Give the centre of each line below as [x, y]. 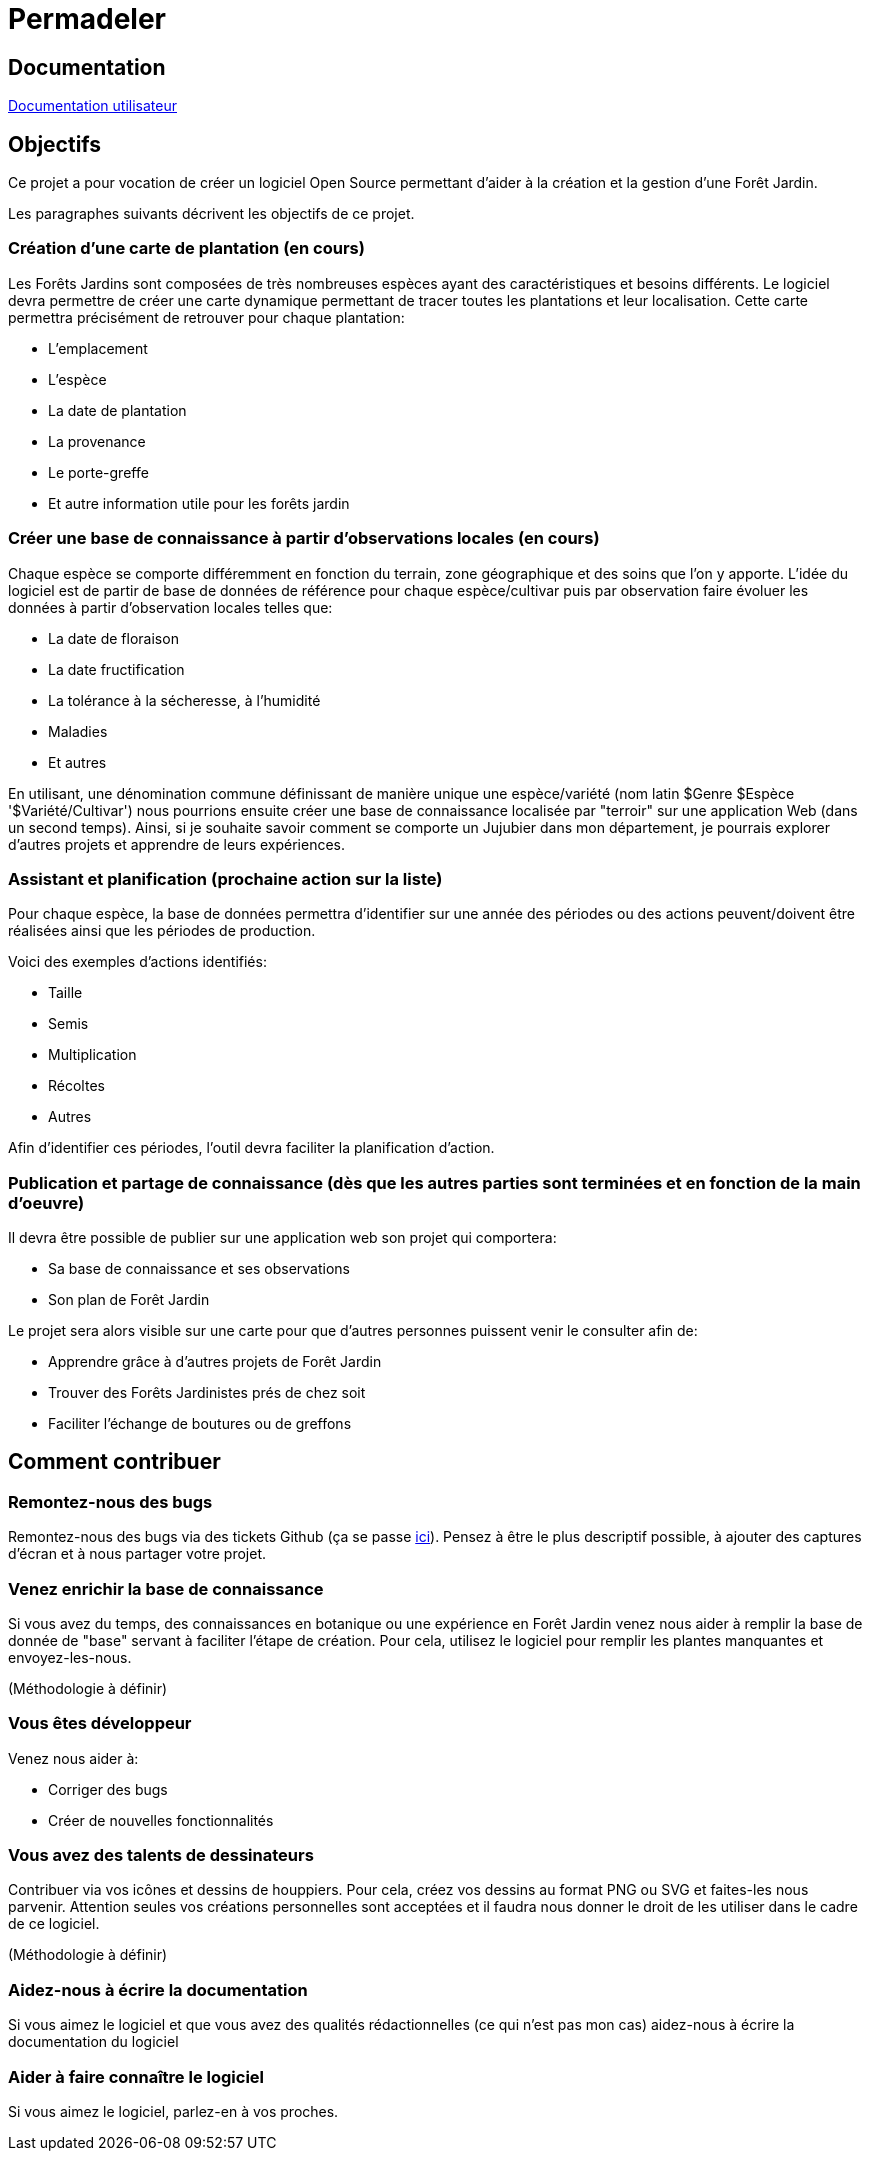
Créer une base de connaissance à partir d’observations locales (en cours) [304, 538]
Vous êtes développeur [100, 1723]
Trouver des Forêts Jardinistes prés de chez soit [207, 1393]
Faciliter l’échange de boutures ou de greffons [200, 1424]
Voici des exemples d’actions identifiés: [137, 962]
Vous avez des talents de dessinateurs [161, 1855]
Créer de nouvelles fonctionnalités [161, 1820]
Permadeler [87, 19]
